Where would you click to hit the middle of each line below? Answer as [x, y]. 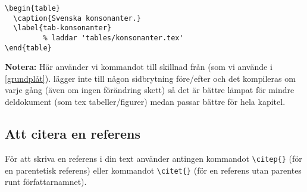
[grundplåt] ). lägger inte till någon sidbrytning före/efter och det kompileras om [150, 78]
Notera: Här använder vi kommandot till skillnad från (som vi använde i [139, 67]
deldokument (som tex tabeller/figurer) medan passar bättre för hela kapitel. [145, 102]
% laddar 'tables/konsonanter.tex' [113, 38]
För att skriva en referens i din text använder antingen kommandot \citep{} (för [153, 158]
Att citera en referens [73, 134]
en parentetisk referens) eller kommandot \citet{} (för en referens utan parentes [153, 170]
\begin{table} [33, 8]
